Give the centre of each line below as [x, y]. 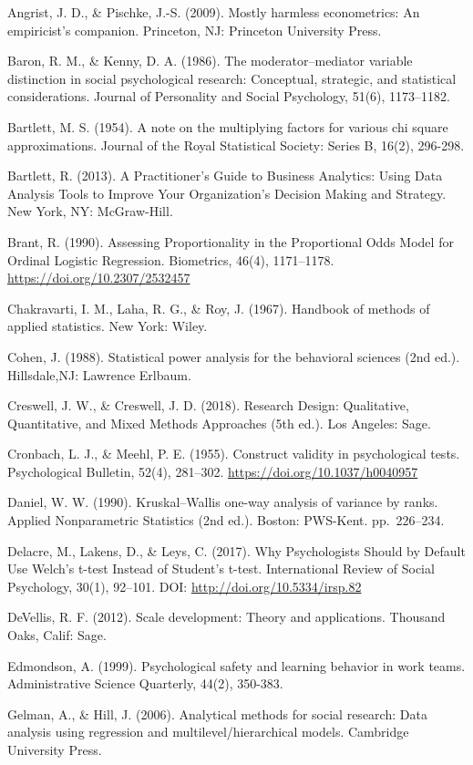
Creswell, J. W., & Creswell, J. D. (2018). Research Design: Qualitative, [208, 405]
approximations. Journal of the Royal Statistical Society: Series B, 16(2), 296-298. [236, 145]
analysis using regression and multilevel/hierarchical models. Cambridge [208, 732]
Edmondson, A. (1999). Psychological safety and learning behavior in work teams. [236, 665]
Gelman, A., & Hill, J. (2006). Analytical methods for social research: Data [217, 713]
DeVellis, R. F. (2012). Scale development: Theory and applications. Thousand [226, 617]
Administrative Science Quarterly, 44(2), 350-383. [145, 683]
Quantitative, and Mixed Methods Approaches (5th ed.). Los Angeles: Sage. [219, 423]
